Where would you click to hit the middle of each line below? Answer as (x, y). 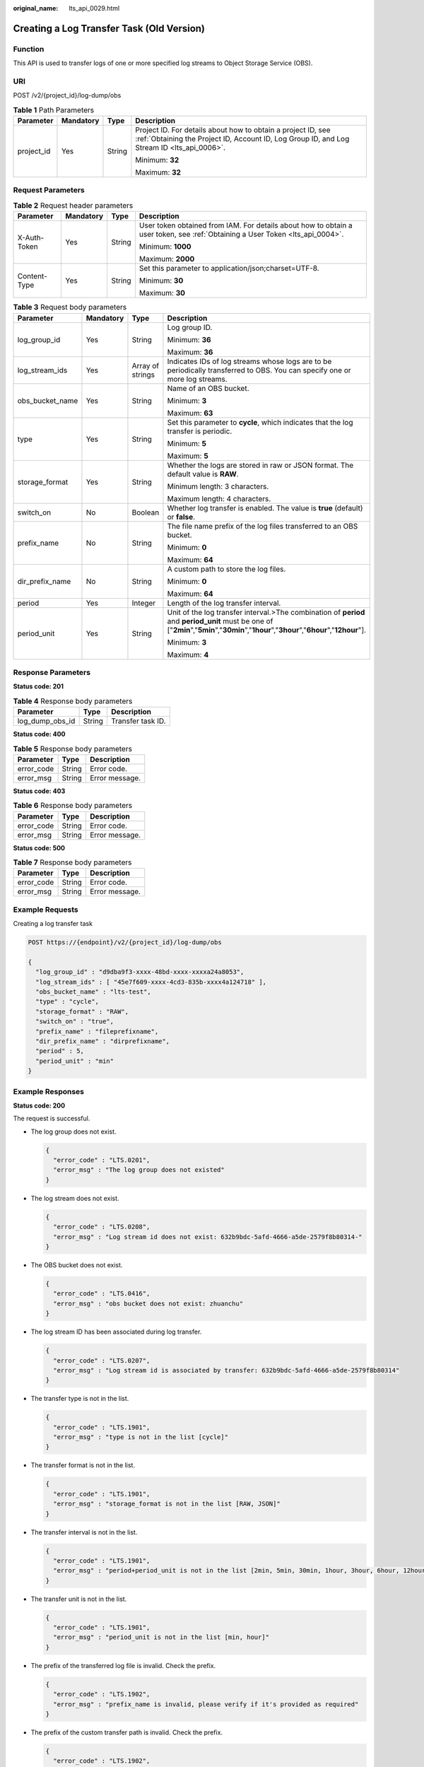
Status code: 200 (39, 1105)
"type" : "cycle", (67, 1002)
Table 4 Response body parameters (73, 701)
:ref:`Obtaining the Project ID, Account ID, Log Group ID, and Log (242, 139)
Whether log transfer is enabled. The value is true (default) (265, 507)
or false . (181, 517)
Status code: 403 (39, 791)
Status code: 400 (39, 734)
